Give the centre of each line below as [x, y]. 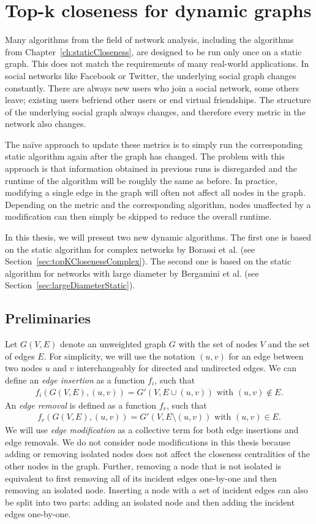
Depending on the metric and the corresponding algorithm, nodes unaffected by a [158, 204]
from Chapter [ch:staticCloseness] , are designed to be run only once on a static [153, 51]
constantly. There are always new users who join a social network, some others [152, 87]
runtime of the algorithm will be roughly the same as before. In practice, [141, 180]
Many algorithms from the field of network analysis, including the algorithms [149, 40]
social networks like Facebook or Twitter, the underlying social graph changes [151, 75]
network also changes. [46, 124]
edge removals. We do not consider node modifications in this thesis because [148, 441]
